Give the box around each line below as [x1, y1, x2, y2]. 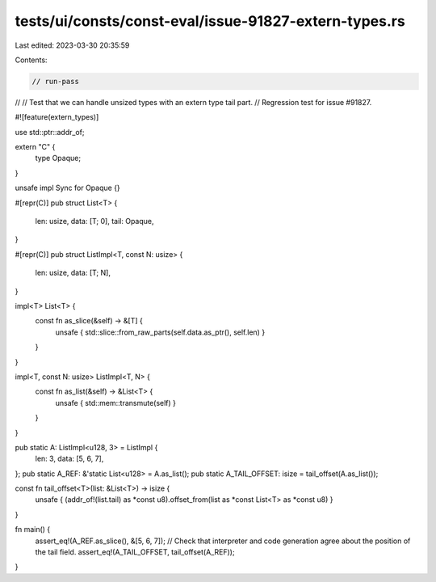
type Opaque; [35, 154, 81, 163]
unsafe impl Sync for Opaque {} [15, 183, 120, 193]
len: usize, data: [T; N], [35, 268, 111, 278]
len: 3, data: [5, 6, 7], [35, 453, 104, 464]
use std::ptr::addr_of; [15, 127, 85, 137]
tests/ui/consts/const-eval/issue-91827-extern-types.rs [15, 12, 405, 30]
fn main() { [15, 525, 51, 534]
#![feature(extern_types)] [15, 112, 99, 122]
